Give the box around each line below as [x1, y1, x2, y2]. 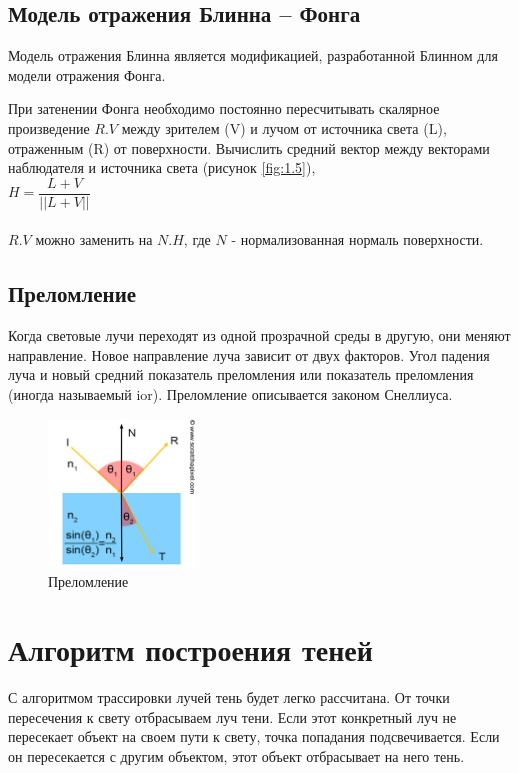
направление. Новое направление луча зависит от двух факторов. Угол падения [8, 344, 490, 365]
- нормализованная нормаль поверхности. [231, 229, 484, 250]
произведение [8, 117, 90, 138]
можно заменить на [35, 229, 153, 250]
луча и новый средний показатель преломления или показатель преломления [8, 364, 474, 385]
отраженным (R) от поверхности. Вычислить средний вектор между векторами [8, 137, 490, 158]
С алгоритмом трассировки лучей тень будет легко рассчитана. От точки [8, 687, 450, 708]
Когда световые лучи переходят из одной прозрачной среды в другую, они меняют [8, 325, 511, 346]
